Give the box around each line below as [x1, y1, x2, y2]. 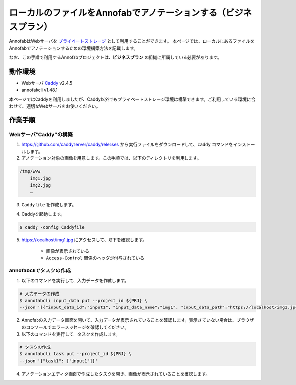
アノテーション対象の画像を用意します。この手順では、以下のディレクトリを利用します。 [21, 155, 202, 161]
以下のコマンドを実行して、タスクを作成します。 [21, 331, 120, 337]
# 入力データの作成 [19, 291, 60, 296]
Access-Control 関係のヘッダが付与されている [46, 255, 145, 261]
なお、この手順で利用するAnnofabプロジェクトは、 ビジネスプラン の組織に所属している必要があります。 [9, 54, 222, 60]
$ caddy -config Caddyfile [19, 224, 85, 230]
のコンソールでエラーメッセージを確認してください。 [21, 324, 129, 330]
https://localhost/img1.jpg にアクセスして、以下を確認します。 [21, 237, 147, 243]
